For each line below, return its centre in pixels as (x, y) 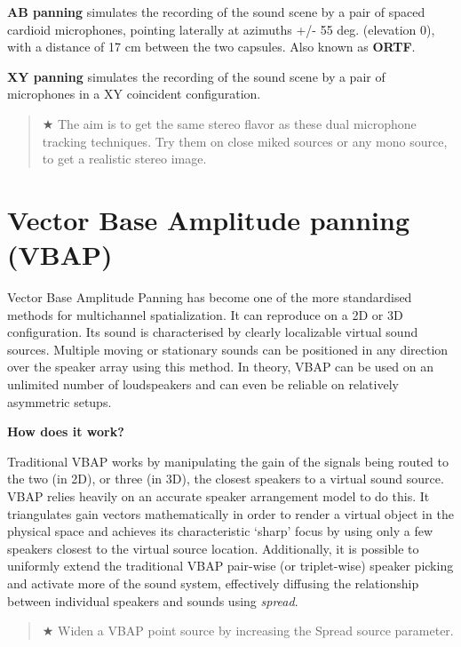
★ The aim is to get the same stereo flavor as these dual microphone (229, 123)
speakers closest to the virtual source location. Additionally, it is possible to (213, 548)
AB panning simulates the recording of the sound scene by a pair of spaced (216, 12)
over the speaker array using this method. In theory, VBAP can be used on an (221, 367)
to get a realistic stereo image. (124, 159)
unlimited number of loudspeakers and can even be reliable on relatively (203, 384)
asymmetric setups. (60, 401)
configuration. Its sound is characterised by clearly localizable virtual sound (213, 332)
